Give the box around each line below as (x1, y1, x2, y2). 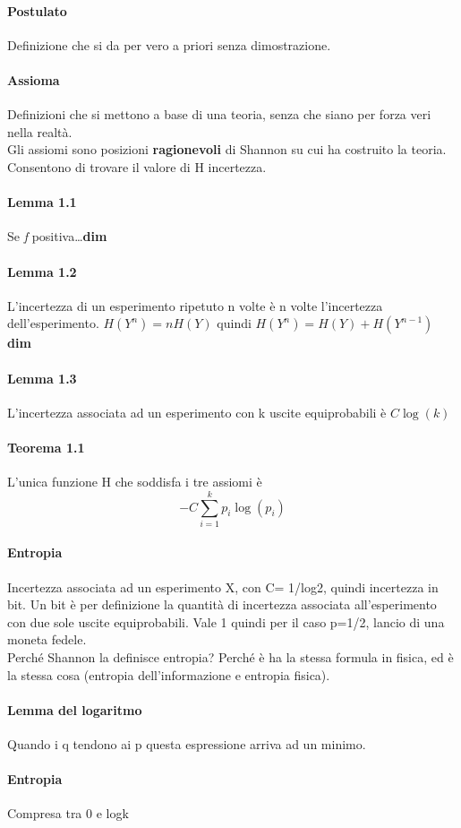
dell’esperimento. (7, 314, 99, 332)
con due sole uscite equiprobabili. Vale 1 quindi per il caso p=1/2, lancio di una (7, 612, 445, 631)
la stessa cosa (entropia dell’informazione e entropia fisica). (7, 665, 330, 684)
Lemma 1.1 (7, 193, 77, 211)
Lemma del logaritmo (7, 700, 142, 719)
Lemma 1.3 (7, 368, 77, 387)
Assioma (7, 70, 60, 89)
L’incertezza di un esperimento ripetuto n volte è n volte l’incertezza (7, 296, 383, 315)
